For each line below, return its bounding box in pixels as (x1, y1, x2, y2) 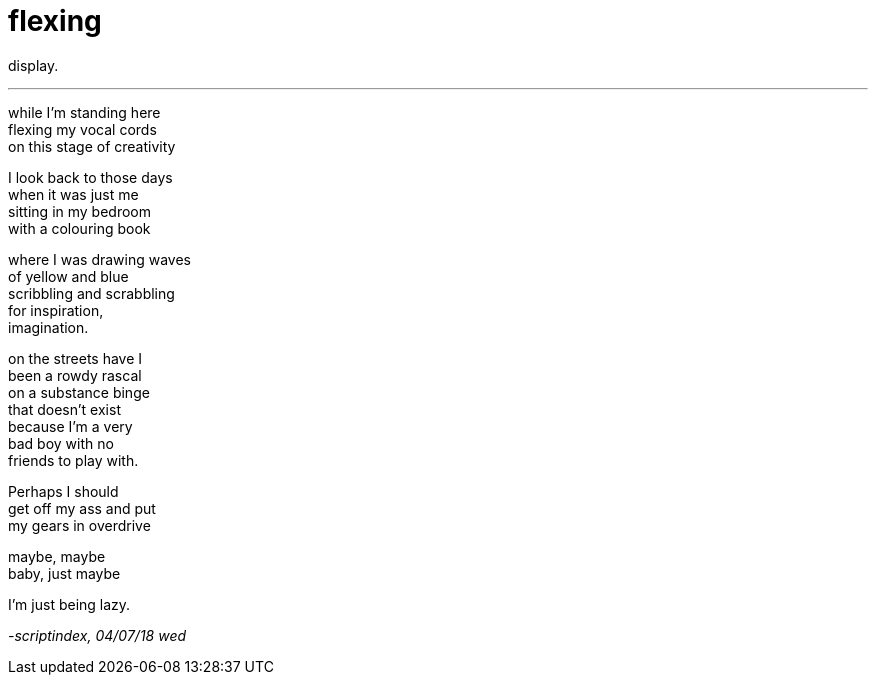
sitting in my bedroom (8, 202, 151, 220)
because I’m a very (8, 417, 133, 435)
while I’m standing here (8, 103, 161, 121)
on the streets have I (8, 349, 143, 367)
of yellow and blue (8, 267, 129, 285)
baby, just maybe (8, 564, 121, 582)
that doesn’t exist (8, 400, 121, 418)
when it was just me (8, 185, 139, 203)
